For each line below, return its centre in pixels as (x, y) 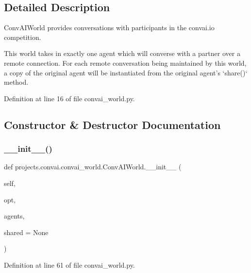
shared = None (26, 232)
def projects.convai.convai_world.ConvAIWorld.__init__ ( (93, 167)
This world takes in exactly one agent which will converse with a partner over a (122, 53)
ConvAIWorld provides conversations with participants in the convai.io (109, 27)
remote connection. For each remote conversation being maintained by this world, (125, 63)
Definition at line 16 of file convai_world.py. (69, 98)
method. (16, 82)
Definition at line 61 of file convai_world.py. (69, 264)
